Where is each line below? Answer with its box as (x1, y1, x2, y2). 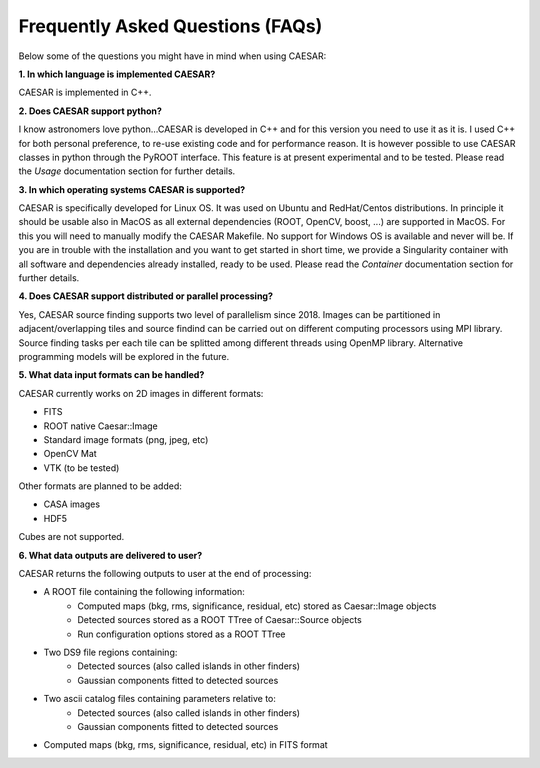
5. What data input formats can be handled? (18, 369, 205, 381)
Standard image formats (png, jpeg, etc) (43, 433, 209, 445)
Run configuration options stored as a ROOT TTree (77, 628, 286, 640)
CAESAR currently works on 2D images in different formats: (18, 387, 264, 399)
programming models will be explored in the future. (18, 350, 230, 362)
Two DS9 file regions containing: (43, 646, 178, 658)
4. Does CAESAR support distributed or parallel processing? (18, 290, 274, 302)
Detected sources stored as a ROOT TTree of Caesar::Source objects (77, 614, 362, 626)
